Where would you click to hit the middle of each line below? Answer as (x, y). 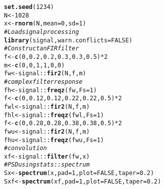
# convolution (25, 148)
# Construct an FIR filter (42, 49)
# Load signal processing (42, 32)
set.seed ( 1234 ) (29, 7)
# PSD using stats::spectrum (47, 165)
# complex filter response (43, 82)
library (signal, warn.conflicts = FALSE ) (68, 40)
